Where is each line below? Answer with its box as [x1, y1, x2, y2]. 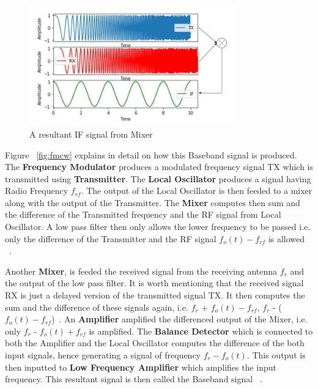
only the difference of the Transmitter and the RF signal [5, 232, 216, 245]
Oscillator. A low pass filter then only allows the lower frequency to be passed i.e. [5, 220, 311, 233]
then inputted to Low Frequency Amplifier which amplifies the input [5, 360, 277, 373]
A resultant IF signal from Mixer [29, 127, 153, 140]
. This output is [246, 349, 306, 361]
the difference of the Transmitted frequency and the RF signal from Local [5, 208, 281, 221]
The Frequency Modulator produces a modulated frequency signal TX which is [5, 160, 313, 173]
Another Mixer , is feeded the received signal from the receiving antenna [5, 264, 278, 277]
